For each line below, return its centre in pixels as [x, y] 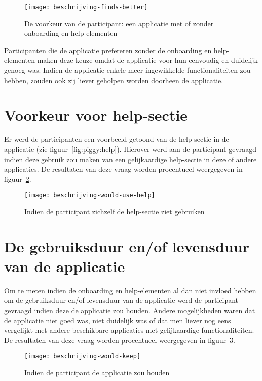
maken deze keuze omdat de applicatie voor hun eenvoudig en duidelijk [147, 60]
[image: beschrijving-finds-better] [86, 7]
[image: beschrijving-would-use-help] [90, 195]
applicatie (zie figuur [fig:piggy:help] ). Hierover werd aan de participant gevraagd [130, 149]
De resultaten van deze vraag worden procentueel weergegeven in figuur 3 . [120, 340]
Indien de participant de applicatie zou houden [97, 373]
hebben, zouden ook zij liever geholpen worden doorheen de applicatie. [114, 80]
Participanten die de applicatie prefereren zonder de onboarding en [108, 50]
